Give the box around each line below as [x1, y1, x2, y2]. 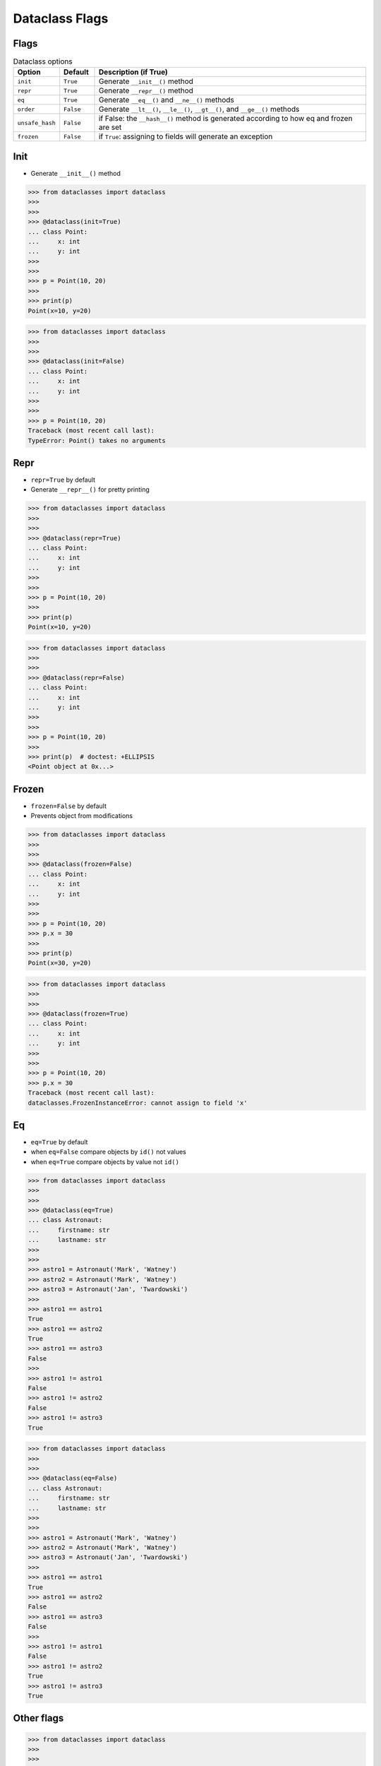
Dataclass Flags [13, 11, 109, 26]
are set [98, 122, 122, 132]
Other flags [13, 1712, 64, 1724]
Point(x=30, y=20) [28, 959, 92, 967]
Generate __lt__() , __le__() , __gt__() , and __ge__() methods [98, 105, 300, 114]
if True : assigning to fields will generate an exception [98, 131, 273, 141]
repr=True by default [30, 475, 95, 484]
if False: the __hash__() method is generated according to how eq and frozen [98, 114, 353, 124]
